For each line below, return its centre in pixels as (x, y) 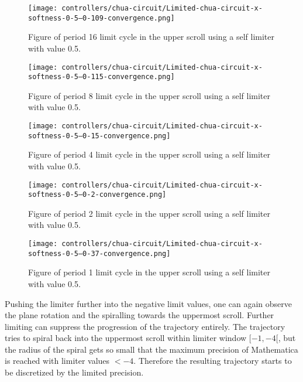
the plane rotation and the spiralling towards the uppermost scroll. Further (140, 315)
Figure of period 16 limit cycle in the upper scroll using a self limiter (151, 37)
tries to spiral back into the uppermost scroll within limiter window (126, 338)
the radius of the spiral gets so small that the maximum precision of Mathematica (151, 349)
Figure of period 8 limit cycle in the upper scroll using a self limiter (149, 95)
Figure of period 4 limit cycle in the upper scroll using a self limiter (149, 154)
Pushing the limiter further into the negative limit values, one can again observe (148, 303)
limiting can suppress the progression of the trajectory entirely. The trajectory (145, 326)
